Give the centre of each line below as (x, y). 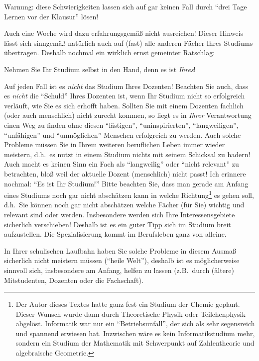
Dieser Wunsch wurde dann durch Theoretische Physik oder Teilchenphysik (130, 314)
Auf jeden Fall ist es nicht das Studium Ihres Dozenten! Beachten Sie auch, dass (126, 86)
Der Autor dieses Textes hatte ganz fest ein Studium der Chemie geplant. (128, 304)
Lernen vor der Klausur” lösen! (51, 16)
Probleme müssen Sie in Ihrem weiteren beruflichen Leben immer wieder (115, 144)
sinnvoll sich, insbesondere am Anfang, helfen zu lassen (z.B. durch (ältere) (119, 270)
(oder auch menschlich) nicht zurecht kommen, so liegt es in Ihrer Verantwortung (128, 115)
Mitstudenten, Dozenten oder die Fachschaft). (74, 280)
